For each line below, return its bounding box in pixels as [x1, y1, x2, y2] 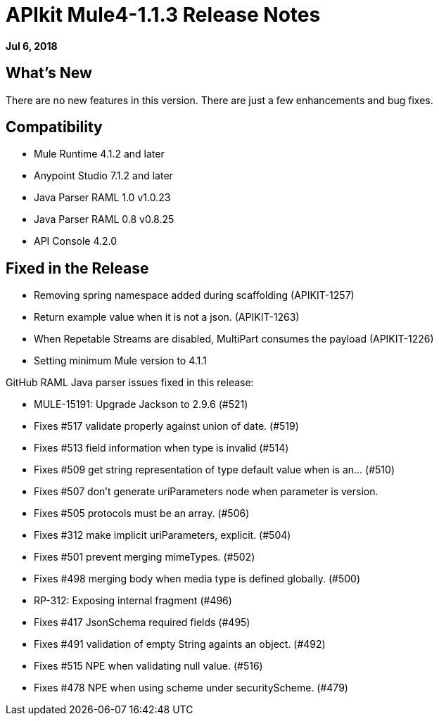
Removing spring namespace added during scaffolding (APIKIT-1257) [34, 289, 355, 302]
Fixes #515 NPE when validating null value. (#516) [34, 660, 263, 672]
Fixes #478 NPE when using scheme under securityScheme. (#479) [34, 682, 348, 694]
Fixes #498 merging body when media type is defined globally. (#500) [34, 573, 361, 585]
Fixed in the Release [6, 259, 149, 277]
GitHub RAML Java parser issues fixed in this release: [6, 376, 254, 389]
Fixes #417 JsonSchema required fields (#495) [34, 616, 250, 629]
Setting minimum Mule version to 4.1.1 [34, 355, 207, 367]
